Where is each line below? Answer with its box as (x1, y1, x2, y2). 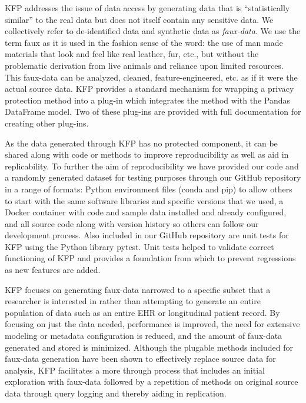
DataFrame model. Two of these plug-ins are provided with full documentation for (5, 105, 301, 118)
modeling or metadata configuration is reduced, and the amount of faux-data (5, 329, 282, 342)
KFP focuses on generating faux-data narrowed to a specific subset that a (5, 283, 271, 295)
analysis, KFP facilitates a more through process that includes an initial (5, 364, 265, 376)
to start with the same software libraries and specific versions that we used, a (5, 194, 284, 207)
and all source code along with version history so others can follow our (5, 217, 259, 229)
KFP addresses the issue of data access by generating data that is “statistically (5, 2, 290, 14)
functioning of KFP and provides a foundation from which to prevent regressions (5, 252, 296, 264)
